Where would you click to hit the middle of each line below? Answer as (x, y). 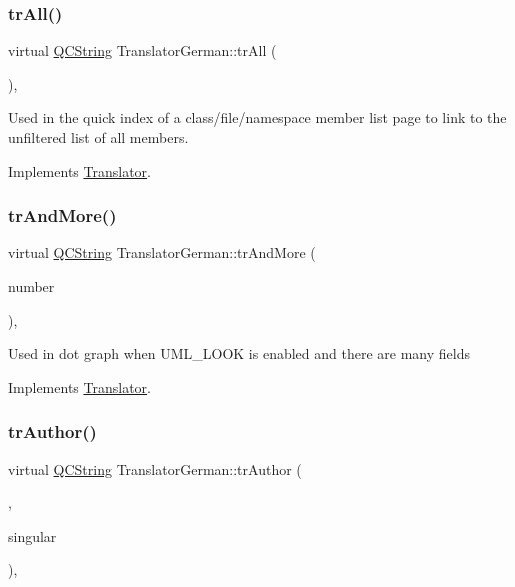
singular (32, 535)
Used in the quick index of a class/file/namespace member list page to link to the (257, 117)
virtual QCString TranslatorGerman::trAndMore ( (162, 252)
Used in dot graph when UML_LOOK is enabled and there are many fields (239, 353)
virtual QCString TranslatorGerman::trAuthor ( (155, 468)
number (31, 286)
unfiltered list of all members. (98, 137)
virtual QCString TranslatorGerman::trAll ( (142, 50)
